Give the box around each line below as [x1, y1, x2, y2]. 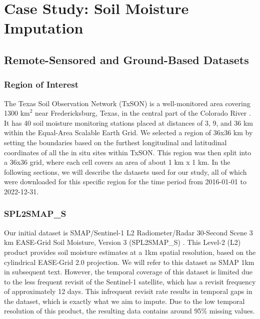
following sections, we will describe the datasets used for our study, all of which [4, 166, 247, 177]
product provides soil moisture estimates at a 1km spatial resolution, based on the [4, 246, 256, 257]
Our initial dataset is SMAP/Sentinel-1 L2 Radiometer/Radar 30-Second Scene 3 [4, 227, 253, 237]
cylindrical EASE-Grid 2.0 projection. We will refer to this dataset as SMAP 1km [4, 256, 254, 267]
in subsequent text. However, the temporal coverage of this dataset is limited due [4, 266, 253, 277]
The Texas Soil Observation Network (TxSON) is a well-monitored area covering [4, 98, 250, 108]
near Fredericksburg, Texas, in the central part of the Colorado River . [35, 108, 251, 118]
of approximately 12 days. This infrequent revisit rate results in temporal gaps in [4, 286, 252, 296]
